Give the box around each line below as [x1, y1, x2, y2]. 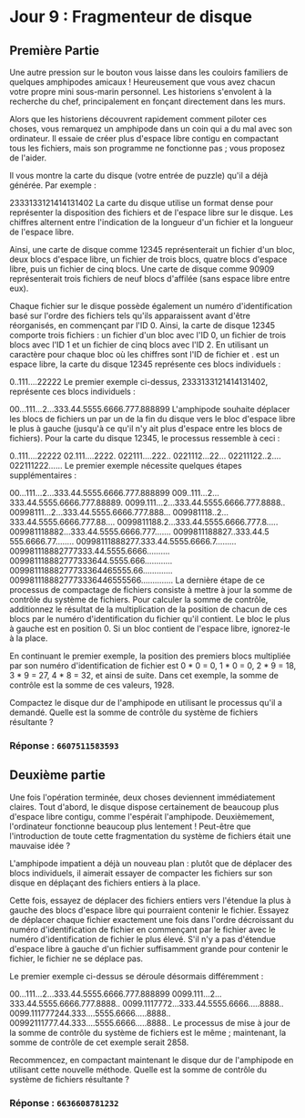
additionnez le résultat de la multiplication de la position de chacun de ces [9, 604, 288, 615]
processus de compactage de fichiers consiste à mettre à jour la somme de [9, 585, 293, 595]
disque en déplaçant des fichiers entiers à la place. [9, 877, 201, 888]
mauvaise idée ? [9, 840, 71, 851]
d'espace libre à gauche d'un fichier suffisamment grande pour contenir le [9, 943, 289, 954]
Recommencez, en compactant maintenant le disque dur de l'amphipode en [9, 1054, 294, 1065]
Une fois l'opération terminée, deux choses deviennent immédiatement [9, 792, 276, 802]
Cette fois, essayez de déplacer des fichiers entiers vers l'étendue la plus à [9, 895, 291, 906]
